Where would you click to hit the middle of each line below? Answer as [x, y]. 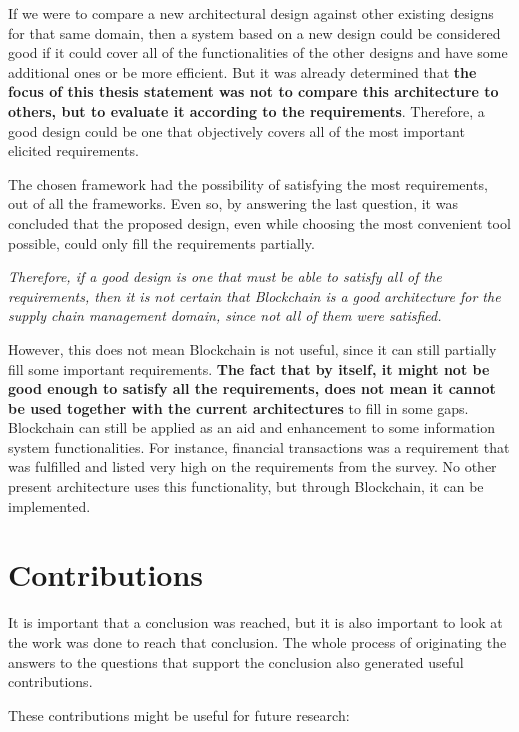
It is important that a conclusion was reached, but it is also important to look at [255, 622]
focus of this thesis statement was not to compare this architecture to [253, 91]
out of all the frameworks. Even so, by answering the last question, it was [233, 203]
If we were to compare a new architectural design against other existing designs [251, 13]
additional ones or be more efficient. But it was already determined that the [242, 71]
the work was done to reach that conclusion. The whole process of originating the [257, 641]
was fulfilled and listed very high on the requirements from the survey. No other [252, 466]
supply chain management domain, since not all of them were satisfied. [225, 315]
